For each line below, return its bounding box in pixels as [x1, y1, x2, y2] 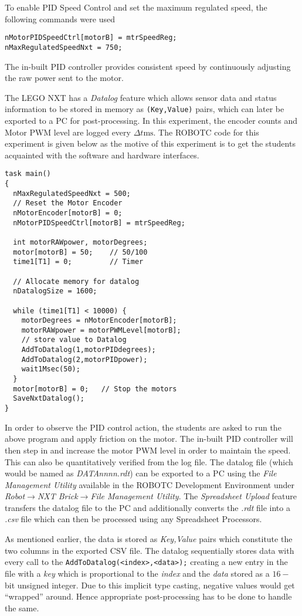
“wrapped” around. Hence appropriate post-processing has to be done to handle [5, 590, 292, 603]
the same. [5, 601, 39, 614]
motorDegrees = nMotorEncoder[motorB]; [21, 316, 177, 325]
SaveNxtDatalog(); [13, 394, 85, 403]
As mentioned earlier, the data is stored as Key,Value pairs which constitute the [5, 533, 293, 545]
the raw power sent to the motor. [5, 72, 124, 84]
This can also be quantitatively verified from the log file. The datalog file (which [5, 455, 293, 468]
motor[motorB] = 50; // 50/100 [13, 248, 148, 256]
